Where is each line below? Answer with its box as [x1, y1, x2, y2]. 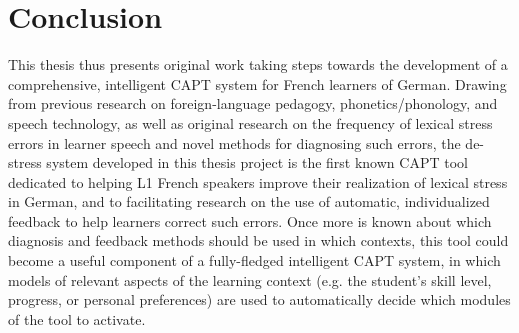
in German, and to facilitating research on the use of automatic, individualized [8, 191, 490, 212]
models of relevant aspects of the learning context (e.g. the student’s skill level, [8, 269, 492, 290]
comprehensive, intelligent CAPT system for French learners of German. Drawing [8, 73, 507, 94]
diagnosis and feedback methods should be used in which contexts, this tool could [8, 230, 509, 251]
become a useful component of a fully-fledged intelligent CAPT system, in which [8, 250, 501, 271]
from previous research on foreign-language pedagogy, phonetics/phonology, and [8, 93, 498, 114]
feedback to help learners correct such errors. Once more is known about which [8, 210, 492, 231]
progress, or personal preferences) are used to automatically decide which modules [8, 289, 511, 310]
